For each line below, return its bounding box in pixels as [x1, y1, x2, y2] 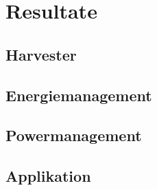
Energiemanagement [5, 84, 152, 105]
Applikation [5, 165, 91, 187]
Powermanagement [5, 125, 142, 146]
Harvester [5, 43, 77, 65]
